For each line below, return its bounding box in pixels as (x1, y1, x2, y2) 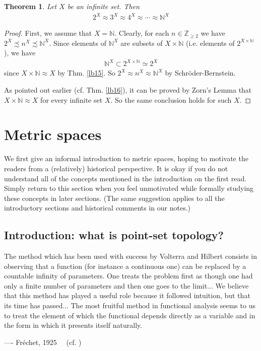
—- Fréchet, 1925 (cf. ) (4, 336, 82, 347)
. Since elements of (49, 37, 107, 48)
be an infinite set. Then (67, 1, 140, 11)
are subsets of (120, 37, 163, 48)
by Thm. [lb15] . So (57, 67, 115, 78)
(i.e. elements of (186, 37, 235, 48)
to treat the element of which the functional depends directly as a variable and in (4, 310, 255, 320)
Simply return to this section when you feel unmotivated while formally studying (4, 183, 254, 193)
